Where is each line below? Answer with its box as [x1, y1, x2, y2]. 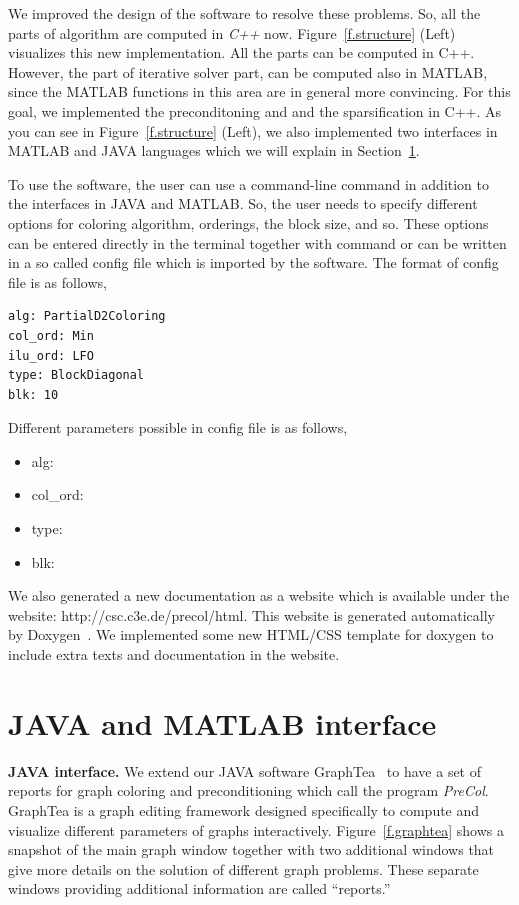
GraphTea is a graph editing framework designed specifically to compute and [8, 799, 480, 820]
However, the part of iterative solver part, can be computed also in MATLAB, [8, 61, 488, 82]
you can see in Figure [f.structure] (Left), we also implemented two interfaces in [8, 120, 498, 141]
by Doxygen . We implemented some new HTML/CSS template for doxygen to [8, 624, 494, 645]
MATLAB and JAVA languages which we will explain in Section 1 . [8, 140, 420, 161]
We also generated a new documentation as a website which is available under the [8, 585, 510, 606]
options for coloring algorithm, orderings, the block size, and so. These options [8, 212, 489, 233]
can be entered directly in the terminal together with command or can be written [8, 232, 507, 253]
